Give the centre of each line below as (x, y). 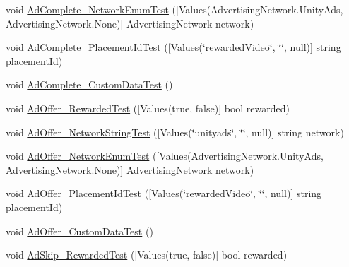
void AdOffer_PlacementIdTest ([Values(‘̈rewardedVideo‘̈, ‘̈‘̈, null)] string (164, 193)
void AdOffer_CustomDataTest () (79, 231)
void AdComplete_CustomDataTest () (89, 84)
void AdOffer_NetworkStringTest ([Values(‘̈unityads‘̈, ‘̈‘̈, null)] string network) (175, 132)
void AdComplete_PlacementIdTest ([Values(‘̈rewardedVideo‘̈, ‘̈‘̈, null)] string (173, 47)
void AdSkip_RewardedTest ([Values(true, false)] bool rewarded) (147, 255)
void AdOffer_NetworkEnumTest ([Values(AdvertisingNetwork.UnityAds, (165, 156)
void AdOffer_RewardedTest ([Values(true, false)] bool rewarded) (148, 108)
